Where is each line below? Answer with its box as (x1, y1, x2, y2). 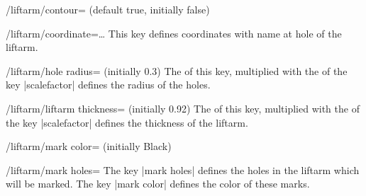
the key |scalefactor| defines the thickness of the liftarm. (6, 115, 248, 129)
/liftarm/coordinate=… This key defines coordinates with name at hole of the (6, 25, 342, 40)
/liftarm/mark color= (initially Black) (6, 139, 172, 154)
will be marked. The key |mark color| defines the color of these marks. (6, 176, 310, 191)
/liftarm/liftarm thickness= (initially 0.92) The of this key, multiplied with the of (6, 100, 360, 115)
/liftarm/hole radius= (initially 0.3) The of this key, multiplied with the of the (6, 63, 348, 78)
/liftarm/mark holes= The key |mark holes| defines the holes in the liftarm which (6, 162, 360, 177)
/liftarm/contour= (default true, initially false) (6, 2, 210, 16)
